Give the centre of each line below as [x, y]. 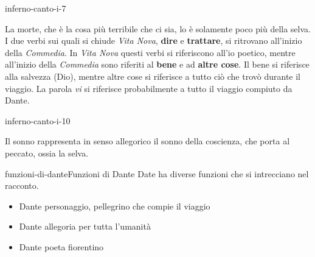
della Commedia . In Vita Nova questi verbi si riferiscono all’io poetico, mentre [150, 52]
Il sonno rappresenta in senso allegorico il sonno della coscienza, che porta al [147, 141]
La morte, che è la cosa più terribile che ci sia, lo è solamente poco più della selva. [158, 28]
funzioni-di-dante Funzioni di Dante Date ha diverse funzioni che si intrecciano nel [157, 173]
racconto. [22, 185]
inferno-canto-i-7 [36, 8]
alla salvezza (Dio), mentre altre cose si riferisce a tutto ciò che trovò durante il [153, 76]
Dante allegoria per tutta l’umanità [85, 226]
